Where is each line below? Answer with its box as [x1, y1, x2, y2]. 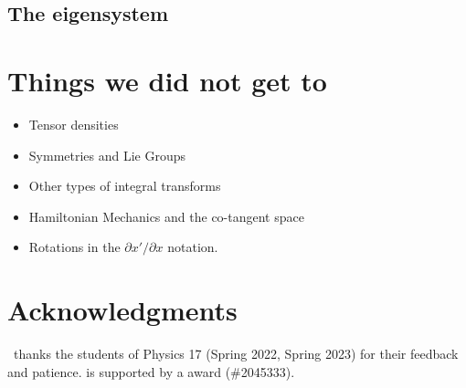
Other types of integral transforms [28, 176, 221, 195]
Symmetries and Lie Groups [28, 145, 186, 164]
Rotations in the [28, 237, 121, 257]
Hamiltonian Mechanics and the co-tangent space [28, 206, 304, 225]
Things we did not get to [7, 61, 327, 99]
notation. [167, 237, 218, 257]
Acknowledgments [7, 291, 238, 329]
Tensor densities [28, 114, 119, 133]
